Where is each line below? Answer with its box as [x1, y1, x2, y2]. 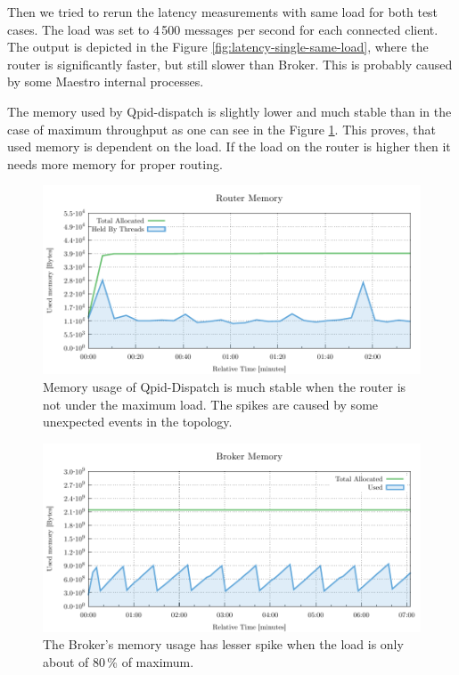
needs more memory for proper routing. [7, 154, 223, 173]
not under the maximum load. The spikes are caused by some [43, 394, 379, 413]
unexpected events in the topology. [43, 412, 233, 431]
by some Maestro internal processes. [7, 72, 204, 91]
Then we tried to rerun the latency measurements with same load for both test [7, 3, 439, 20]
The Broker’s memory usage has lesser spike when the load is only [43, 635, 404, 654]
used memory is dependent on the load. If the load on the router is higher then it [7, 137, 451, 156]
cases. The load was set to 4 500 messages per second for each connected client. [7, 20, 439, 38]
